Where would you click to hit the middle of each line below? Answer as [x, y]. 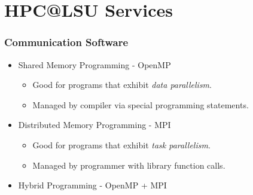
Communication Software [66, 42]
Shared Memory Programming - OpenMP [95, 64]
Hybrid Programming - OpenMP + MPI [92, 185]
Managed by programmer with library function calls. [129, 165]
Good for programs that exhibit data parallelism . [122, 85]
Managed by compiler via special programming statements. [141, 104]
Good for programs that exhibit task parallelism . [121, 144]
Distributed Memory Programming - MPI [95, 125]
